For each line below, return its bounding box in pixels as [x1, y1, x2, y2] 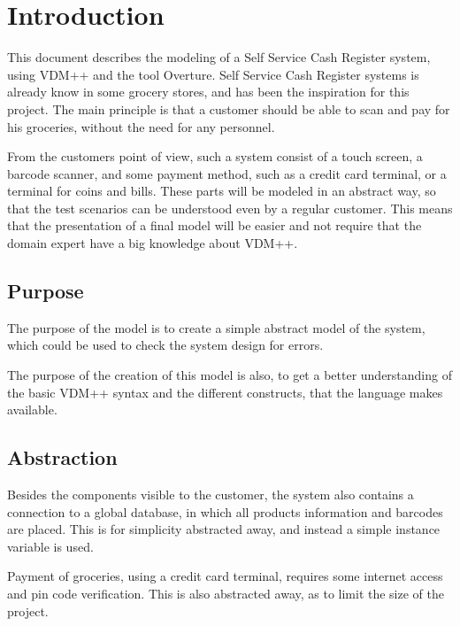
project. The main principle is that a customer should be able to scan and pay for [7, 99, 450, 118]
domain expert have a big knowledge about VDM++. [7, 234, 298, 252]
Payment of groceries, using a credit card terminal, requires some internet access [7, 567, 443, 585]
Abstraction [7, 444, 118, 471]
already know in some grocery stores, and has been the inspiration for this [7, 82, 410, 101]
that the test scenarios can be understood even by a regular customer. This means [7, 198, 453, 217]
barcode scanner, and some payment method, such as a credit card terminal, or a [7, 164, 447, 182]
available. [7, 400, 57, 419]
